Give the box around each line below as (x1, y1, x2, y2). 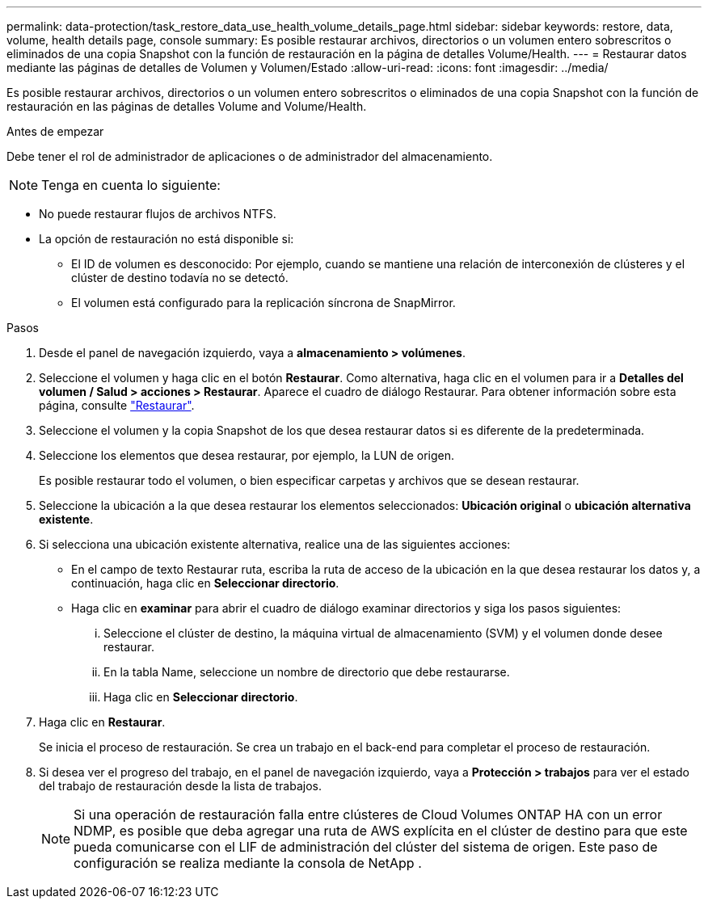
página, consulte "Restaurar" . (39, 398, 195, 412)
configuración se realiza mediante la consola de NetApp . (74, 855, 422, 871)
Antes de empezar (6, 124, 104, 138)
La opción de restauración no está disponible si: (39, 232, 294, 246)
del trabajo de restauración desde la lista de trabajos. (39, 779, 322, 793)
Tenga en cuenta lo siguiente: (41, 177, 221, 193)
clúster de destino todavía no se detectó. (71, 271, 289, 284)
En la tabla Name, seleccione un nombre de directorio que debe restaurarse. (103, 665, 510, 679)
